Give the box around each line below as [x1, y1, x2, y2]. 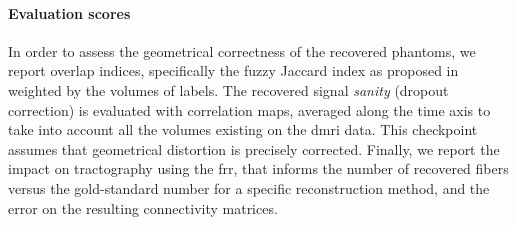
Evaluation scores [8, 2, 131, 23]
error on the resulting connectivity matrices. [8, 197, 278, 218]
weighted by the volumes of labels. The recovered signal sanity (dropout [8, 79, 449, 100]
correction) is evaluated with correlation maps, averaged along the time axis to [8, 99, 491, 120]
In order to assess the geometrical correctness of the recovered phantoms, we [8, 40, 476, 61]
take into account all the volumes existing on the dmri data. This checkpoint [8, 119, 478, 140]
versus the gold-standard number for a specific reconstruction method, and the [8, 177, 490, 198]
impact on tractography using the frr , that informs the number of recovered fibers [8, 158, 509, 179]
